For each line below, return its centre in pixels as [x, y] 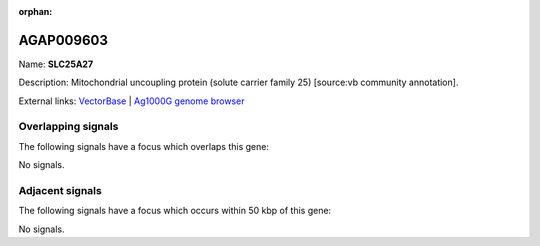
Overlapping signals [68, 127]
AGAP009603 [63, 40]
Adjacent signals [60, 190]
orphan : [35, 11]
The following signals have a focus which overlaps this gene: [144, 146]
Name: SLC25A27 [56, 64]
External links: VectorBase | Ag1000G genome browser [131, 101]
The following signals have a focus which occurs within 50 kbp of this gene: [175, 211]
